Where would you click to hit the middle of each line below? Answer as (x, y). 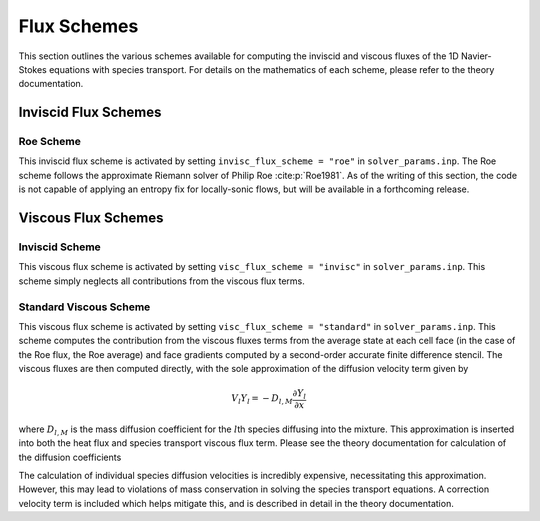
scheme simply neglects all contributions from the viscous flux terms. (161, 281)
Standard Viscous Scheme (84, 307)
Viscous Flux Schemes (91, 218)
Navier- (476, 56)
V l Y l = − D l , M (262, 400)
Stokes (32, 69)
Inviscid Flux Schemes (90, 112)
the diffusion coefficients (70, 457)
